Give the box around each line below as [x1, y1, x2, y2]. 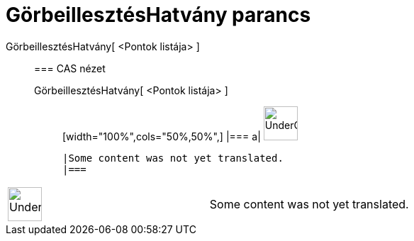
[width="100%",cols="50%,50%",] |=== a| [62, 130, 261, 142]
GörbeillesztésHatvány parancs [6, 3, 311, 27]
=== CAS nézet [34, 62, 106, 74]
